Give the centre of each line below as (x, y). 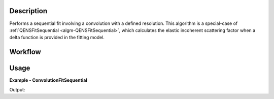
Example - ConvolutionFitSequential (48, 80)
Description (28, 11)
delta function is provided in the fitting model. (57, 38)
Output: (17, 89)
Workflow (25, 52)
